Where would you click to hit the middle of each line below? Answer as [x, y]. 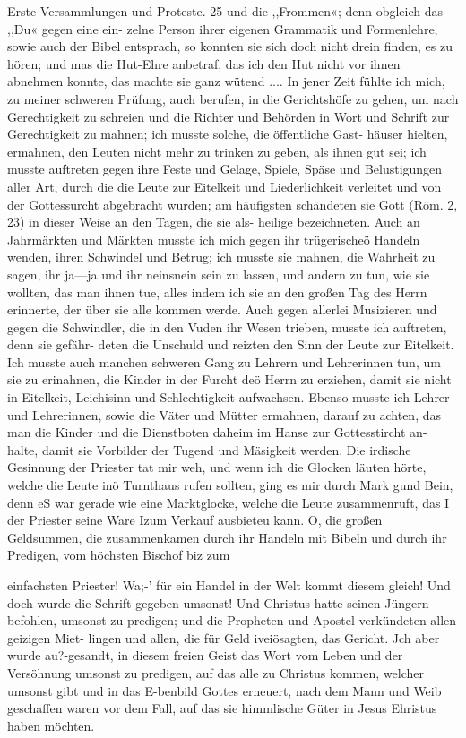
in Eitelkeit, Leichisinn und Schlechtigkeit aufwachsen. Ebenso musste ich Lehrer [229, 397]
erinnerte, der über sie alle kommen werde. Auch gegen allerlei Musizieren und [222, 309]
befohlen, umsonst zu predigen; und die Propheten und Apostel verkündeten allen [232, 620]
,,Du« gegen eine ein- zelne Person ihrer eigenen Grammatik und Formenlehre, [223, 28]
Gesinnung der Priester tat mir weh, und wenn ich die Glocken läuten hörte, [217, 467]
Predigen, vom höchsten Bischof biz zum [119, 555]
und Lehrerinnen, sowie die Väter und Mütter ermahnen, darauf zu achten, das [224, 414]
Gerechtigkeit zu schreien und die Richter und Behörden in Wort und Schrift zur [229, 116]
